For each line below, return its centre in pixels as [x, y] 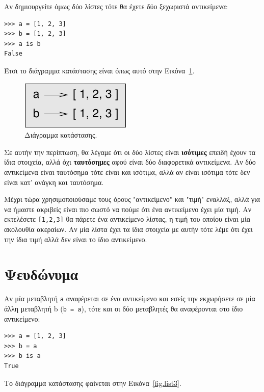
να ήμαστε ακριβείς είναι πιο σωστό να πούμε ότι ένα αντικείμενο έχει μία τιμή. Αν [128, 209]
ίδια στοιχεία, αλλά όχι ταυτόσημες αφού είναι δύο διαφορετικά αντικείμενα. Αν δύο [130, 162]
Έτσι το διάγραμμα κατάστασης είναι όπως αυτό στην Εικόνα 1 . [99, 70]
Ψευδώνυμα [41, 274]
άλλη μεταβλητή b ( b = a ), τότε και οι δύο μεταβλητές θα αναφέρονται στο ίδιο [124, 308]
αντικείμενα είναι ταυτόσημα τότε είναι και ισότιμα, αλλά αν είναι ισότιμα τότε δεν [127, 172]
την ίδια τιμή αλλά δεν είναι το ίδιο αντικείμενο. [76, 239]
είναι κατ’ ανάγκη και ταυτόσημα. [54, 182]
